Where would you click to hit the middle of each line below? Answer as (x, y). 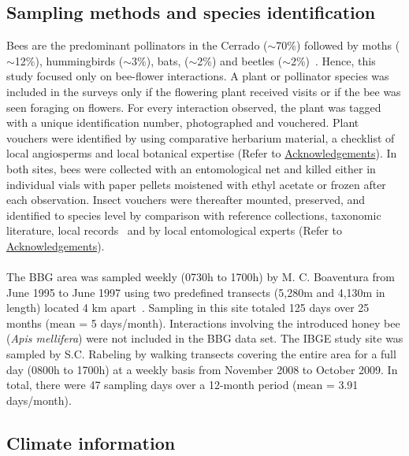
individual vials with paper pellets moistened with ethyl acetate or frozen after (196, 184)
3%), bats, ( (160, 60)
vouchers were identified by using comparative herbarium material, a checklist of (201, 137)
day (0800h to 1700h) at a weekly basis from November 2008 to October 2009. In (202, 369)
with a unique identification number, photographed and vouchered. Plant (183, 122)
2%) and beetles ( (240, 60)
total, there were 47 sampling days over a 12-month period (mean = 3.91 (182, 385)
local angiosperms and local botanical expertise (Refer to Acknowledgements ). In (202, 153)
